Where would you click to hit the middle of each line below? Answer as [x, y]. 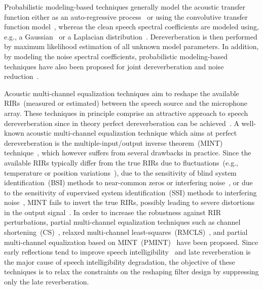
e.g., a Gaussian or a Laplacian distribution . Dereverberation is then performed [131, 36]
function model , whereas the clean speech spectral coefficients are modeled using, [131, 27]
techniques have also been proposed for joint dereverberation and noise [114, 66]
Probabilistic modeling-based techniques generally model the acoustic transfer [125, 7]
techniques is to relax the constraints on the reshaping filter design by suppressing [131, 272]
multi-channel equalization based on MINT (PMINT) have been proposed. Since [131, 242]
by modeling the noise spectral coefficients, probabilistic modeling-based [116, 56]
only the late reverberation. [47, 282]
